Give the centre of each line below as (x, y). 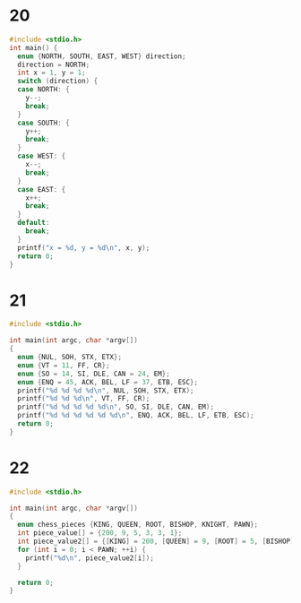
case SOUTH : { (43, 123)
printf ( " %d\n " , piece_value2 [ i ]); (90, 558)
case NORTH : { (43, 90)
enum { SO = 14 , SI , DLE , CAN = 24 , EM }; (94, 374)
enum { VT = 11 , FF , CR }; (64, 365)
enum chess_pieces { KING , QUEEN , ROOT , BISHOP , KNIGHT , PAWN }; (138, 525)
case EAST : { (42, 189)
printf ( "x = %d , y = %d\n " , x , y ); (84, 247)
